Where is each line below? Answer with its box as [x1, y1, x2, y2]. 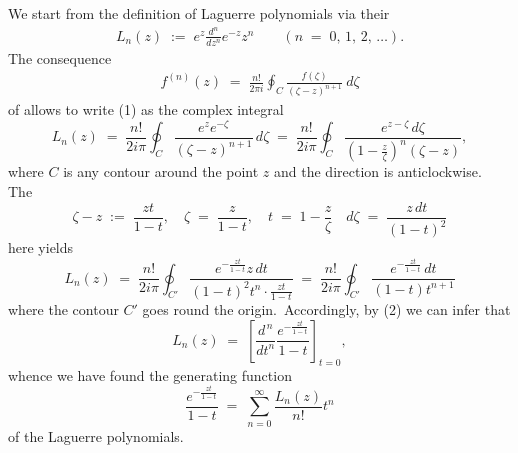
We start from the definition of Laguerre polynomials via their [8, 3, 390, 23]
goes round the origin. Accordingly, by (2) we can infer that [142, 299, 511, 320]
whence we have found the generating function [8, 364, 292, 385]
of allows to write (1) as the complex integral [8, 99, 284, 120]
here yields [8, 237, 74, 258]
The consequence [8, 47, 112, 68]
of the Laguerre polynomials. [8, 425, 184, 446]
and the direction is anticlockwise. [274, 161, 482, 182]
